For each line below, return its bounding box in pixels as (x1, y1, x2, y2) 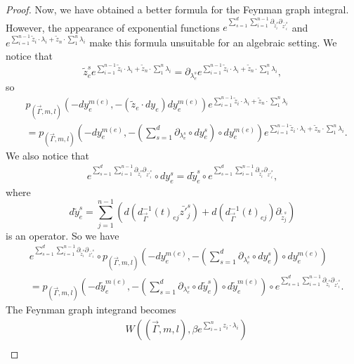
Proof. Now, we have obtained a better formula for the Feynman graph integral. (6, 2, 349, 16)
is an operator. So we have (6, 228, 119, 242)
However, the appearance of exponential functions (6, 20, 220, 34)
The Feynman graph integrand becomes (6, 301, 176, 316)
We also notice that (6, 148, 90, 162)
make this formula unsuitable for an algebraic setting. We (89, 34, 337, 49)
